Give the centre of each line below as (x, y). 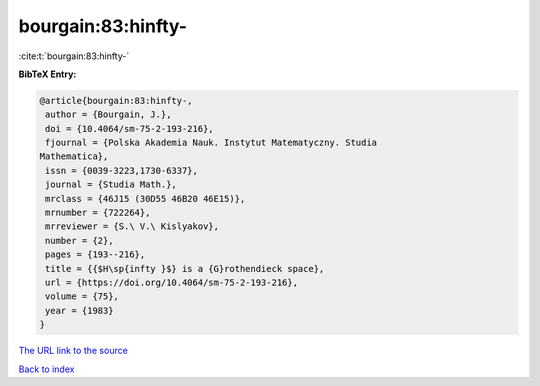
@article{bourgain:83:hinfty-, (116, 100)
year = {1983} (79, 310)
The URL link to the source (73, 351)
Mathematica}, (74, 156)
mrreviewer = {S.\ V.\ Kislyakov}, (132, 226)
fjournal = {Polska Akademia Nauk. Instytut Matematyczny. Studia (211, 143)
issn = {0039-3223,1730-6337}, (122, 170)
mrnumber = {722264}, (98, 213)
